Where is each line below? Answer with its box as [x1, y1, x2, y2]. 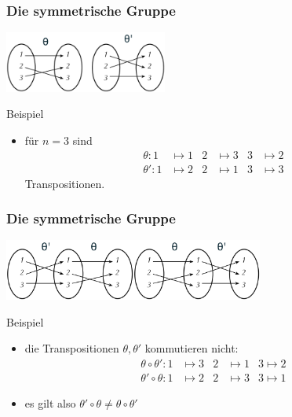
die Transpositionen [24, 340, 119, 356]
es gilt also [24, 394, 76, 411]
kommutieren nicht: [144, 340, 239, 356]
